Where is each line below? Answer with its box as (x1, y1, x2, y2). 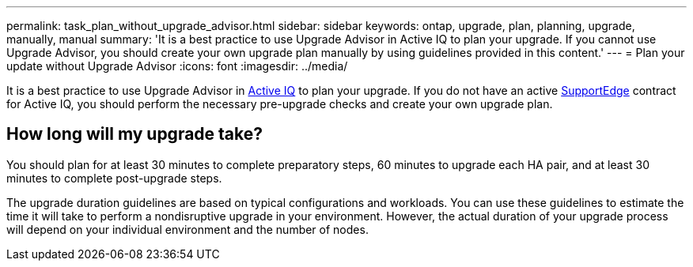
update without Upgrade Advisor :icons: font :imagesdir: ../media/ (6, 59, 348, 73)
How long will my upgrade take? (6, 124, 263, 145)
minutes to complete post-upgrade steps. (6, 171, 222, 185)
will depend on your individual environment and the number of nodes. (6, 222, 369, 236)
